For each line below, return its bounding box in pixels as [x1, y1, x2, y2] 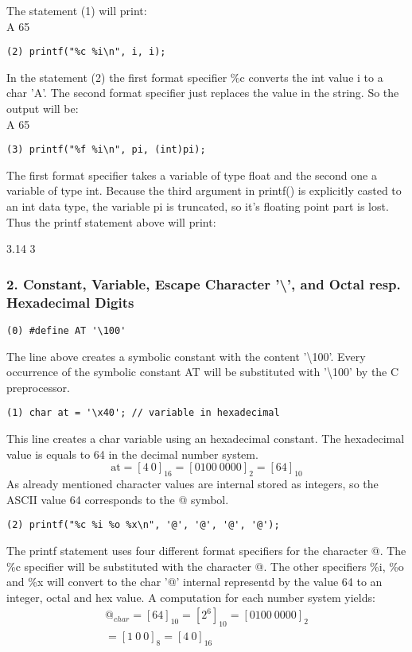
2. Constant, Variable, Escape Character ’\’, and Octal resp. [6, 274, 401, 293]
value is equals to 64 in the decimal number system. [6, 445, 258, 462]
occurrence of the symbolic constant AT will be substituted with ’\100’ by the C [6, 363, 399, 380]
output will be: [6, 100, 79, 117]
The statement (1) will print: [6, 2, 147, 18]
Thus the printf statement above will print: [6, 213, 216, 230]
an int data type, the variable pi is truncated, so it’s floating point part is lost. [6, 198, 389, 215]
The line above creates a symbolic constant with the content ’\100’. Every [6, 347, 366, 364]
